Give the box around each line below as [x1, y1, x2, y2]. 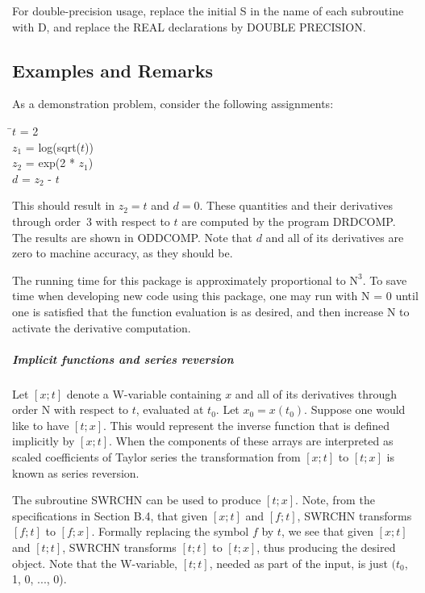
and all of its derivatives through [235, 385, 397, 402]
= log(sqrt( [25, 138, 81, 155]
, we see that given [281, 523, 373, 540]
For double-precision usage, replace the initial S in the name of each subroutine [12, 2, 404, 19]
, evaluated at [135, 401, 204, 418]
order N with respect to [12, 401, 129, 418]
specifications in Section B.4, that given [12, 507, 208, 524]
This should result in [12, 197, 115, 214]
